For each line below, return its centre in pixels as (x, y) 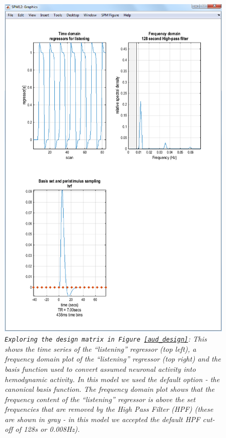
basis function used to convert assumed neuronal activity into (100, 369)
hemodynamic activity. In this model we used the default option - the (112, 379)
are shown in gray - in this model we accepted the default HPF (102, 419)
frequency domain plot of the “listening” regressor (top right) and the (113, 359)
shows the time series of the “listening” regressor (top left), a (100, 349)
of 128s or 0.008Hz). (47, 429)
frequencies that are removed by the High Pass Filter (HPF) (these (109, 409)
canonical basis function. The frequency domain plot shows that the (110, 389)
